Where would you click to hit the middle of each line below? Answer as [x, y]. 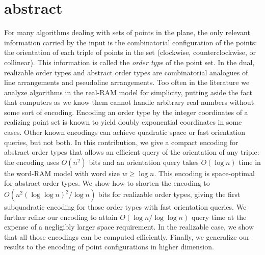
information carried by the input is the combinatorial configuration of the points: [131, 42]
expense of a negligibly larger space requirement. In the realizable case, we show [129, 227]
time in [250, 162]
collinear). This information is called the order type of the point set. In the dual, [129, 62]
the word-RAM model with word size [62, 173]
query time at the [219, 217]
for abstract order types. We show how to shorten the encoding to [107, 183]
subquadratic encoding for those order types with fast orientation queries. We [125, 207]
